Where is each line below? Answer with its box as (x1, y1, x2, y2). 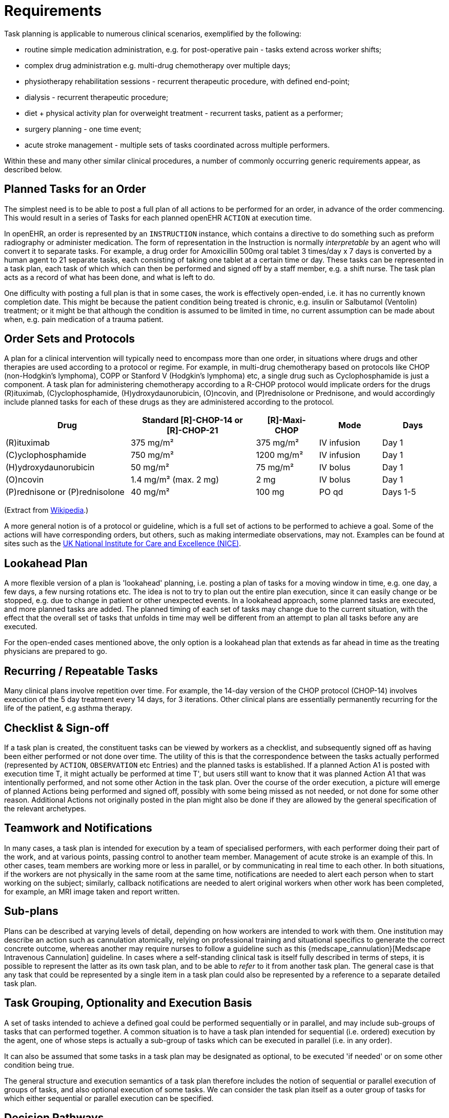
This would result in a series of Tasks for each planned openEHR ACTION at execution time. (4, 213, 312, 222)
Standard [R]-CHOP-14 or (142, 415, 243, 426)
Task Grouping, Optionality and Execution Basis (4, 996, 252, 1010)
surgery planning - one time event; (25, 124, 141, 133)
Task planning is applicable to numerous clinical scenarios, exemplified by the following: (4, 29, 301, 38)
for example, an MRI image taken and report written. (4, 887, 180, 896)
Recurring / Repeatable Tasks (4, 664, 158, 677)
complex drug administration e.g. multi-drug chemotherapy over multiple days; (25, 61, 291, 70)
